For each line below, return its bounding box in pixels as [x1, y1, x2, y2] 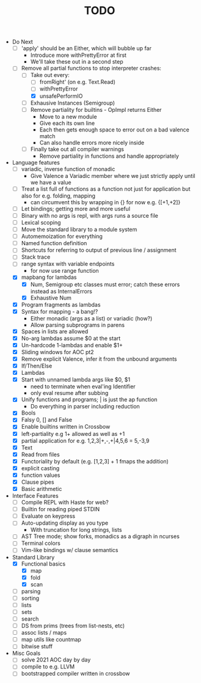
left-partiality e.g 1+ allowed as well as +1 [21, 430, 125, 437]
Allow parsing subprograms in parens [30, 321, 125, 328]
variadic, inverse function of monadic [21, 165, 115, 172]
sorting [21, 594, 40, 602]
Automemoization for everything [21, 233, 103, 240]
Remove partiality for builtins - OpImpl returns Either [30, 106, 162, 113]
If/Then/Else [21, 362, 53, 370]
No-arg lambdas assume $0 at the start [21, 334, 121, 342]
